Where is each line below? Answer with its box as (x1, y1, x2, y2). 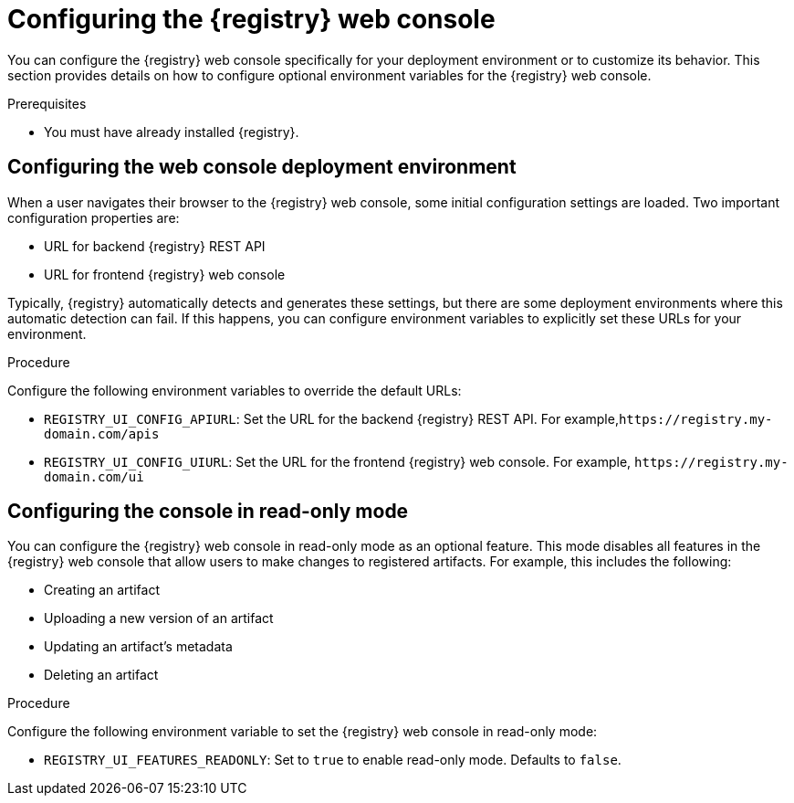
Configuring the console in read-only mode (7, 500, 409, 523)
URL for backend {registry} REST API (44, 238, 266, 254)
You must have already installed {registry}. (44, 123, 299, 140)
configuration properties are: (7, 209, 180, 226)
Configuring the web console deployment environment (7, 155, 517, 179)
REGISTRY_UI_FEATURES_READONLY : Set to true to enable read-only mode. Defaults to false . (44, 752, 622, 768)
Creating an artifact (44, 582, 160, 598)
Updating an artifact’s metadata (44, 639, 233, 655)
